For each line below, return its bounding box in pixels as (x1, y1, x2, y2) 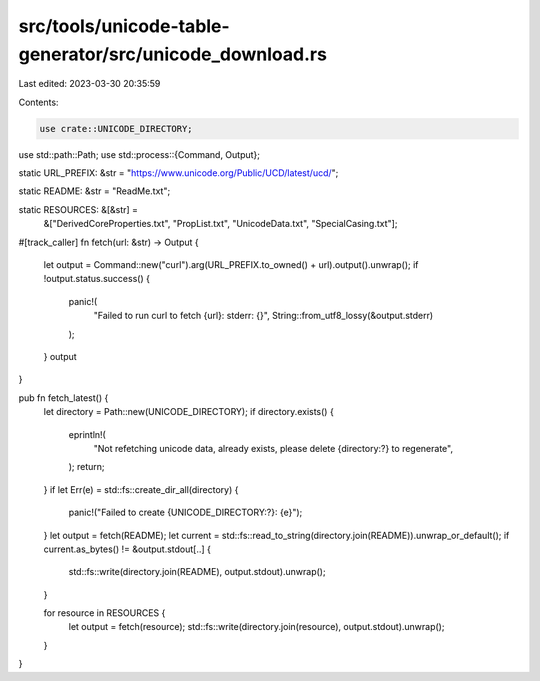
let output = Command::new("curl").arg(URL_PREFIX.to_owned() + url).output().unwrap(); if (43, 259, 419, 271)
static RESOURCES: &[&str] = (18, 203, 139, 215)
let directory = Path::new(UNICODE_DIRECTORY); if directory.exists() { (43, 406, 334, 418)
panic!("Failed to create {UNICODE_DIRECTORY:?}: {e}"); (68, 506, 303, 519)
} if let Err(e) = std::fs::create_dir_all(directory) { (43, 483, 239, 495)
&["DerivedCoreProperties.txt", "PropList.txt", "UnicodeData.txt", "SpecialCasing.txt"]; (43, 218, 398, 230)
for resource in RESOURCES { (43, 607, 166, 619)
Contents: (18, 96, 59, 108)
